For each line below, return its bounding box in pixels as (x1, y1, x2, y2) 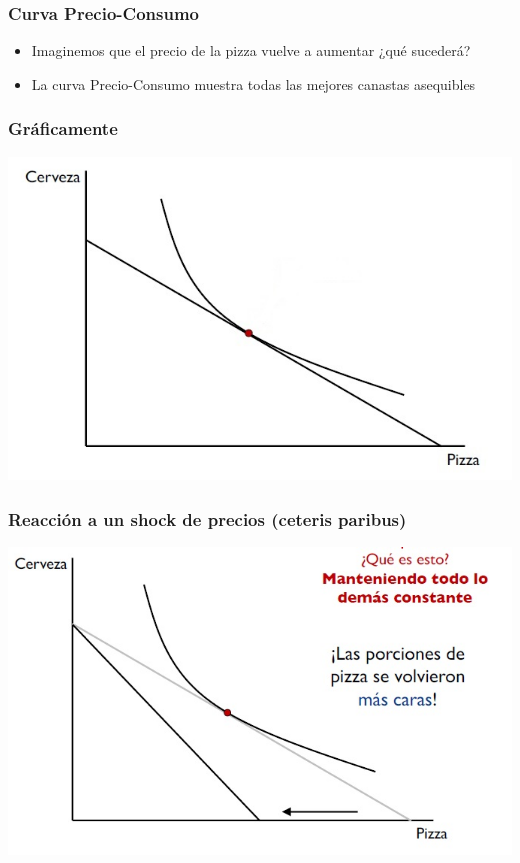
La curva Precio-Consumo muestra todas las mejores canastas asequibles (31, 73, 476, 94)
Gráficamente (8, 116, 118, 141)
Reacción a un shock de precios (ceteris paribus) (8, 506, 407, 531)
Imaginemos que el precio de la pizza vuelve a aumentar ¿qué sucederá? (31, 40, 471, 61)
